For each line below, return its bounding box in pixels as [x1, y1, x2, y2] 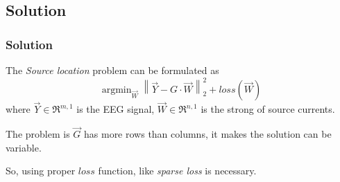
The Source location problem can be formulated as [6, 63, 219, 77]
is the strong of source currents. [201, 102, 335, 116]
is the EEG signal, [76, 102, 155, 116]
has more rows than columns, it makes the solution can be [84, 127, 332, 141]
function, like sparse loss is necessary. [98, 163, 257, 178]
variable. [6, 140, 42, 154]
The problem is [6, 127, 70, 141]
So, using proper [6, 163, 76, 178]
